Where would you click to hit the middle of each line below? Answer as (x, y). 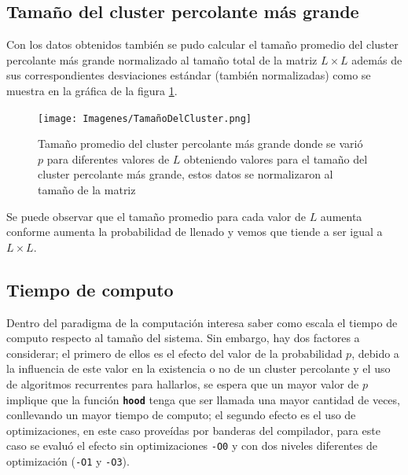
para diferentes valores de (108, 158)
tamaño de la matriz (87, 190)
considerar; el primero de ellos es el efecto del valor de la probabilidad (175, 353)
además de (377, 59)
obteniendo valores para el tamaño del (276, 158)
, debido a (375, 353)
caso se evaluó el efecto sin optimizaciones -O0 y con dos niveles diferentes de (192, 446)
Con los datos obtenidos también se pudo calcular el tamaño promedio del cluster (202, 44)
